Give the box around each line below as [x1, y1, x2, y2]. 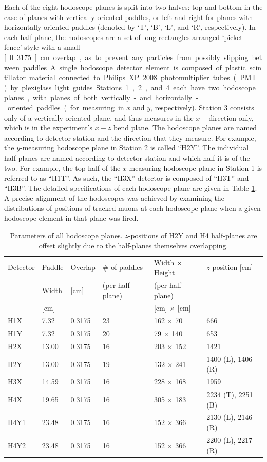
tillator [4, 72, 26, 83]
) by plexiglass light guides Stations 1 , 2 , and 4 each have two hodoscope [4, 82, 256, 92]
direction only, [208, 112, 254, 123]
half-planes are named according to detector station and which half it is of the [4, 152, 250, 163]
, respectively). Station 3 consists [150, 102, 254, 112]
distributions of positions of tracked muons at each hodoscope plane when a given [4, 202, 261, 213]
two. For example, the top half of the [4, 162, 121, 173]
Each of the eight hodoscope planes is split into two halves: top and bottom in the [4, 2, 263, 12]
